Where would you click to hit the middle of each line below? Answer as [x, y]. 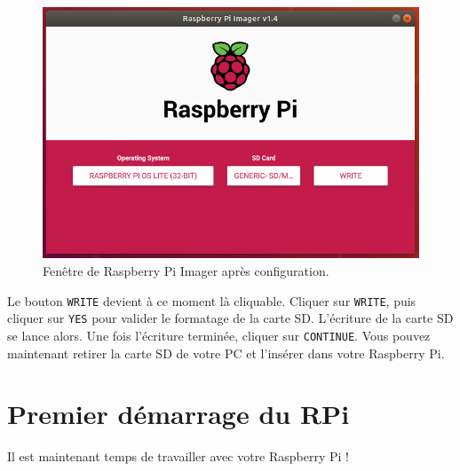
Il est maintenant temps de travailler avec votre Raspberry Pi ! [178, 456]
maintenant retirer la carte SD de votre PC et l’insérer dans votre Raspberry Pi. [226, 353]
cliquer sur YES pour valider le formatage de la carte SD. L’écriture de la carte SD [230, 318]
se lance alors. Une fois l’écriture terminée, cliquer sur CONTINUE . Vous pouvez [219, 335]
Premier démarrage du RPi [178, 414]
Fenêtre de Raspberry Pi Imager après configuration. [186, 271]
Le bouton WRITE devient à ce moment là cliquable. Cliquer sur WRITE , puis [212, 300]
